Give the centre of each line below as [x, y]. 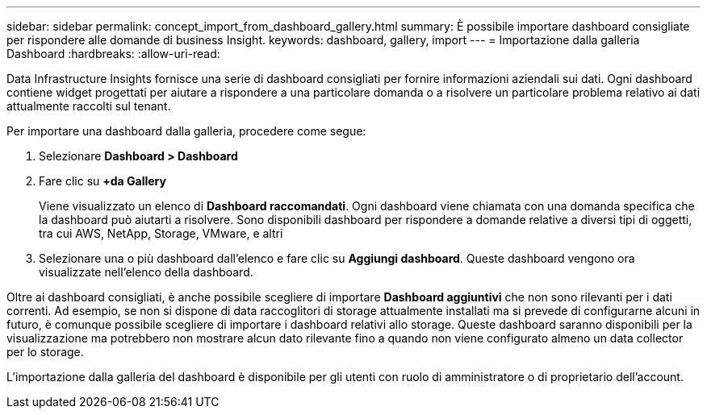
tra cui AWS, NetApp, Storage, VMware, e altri [161, 233]
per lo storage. [45, 352]
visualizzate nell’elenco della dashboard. [146, 272]
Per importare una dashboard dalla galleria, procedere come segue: [186, 131]
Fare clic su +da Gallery [102, 181]
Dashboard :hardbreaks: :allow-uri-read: [113, 54]
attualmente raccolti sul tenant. [89, 106]
